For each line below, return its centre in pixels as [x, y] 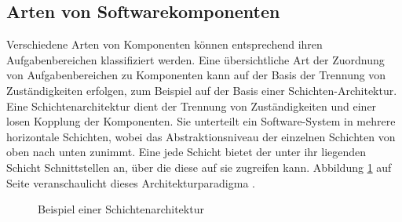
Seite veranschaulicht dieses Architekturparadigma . [131, 182]
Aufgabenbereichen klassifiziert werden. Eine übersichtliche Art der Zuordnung [196, 59]
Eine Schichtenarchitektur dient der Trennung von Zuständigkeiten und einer [192, 106]
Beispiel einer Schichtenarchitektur [121, 209]
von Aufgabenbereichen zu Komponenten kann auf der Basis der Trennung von [196, 75]
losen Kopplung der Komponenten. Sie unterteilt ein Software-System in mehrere [201, 121]
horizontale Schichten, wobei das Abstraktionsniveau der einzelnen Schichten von [201, 136]
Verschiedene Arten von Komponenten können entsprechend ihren [164, 44]
